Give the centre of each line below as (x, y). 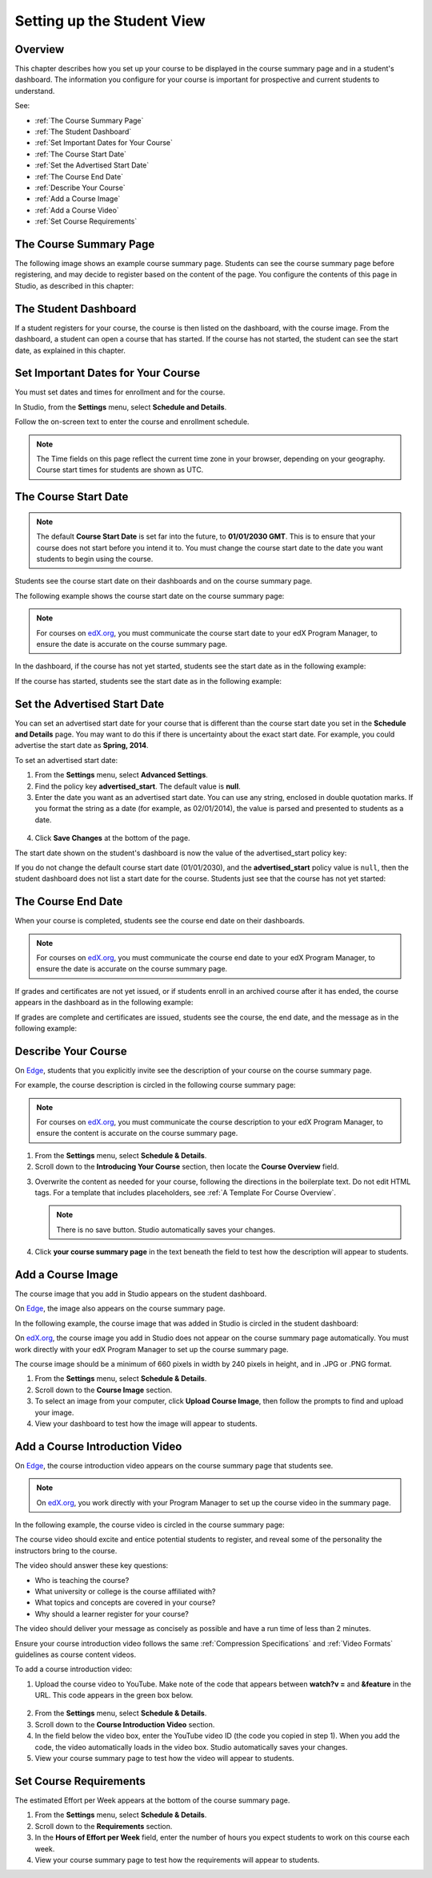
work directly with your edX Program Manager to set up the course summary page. (152, 1349)
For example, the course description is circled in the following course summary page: (155, 1085)
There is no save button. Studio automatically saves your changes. (166, 1230)
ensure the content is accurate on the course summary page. (137, 1133)
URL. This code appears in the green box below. (114, 1695)
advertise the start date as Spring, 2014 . (82, 745)
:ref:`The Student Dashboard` (83, 131)
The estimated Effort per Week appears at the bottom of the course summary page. (152, 1800)
